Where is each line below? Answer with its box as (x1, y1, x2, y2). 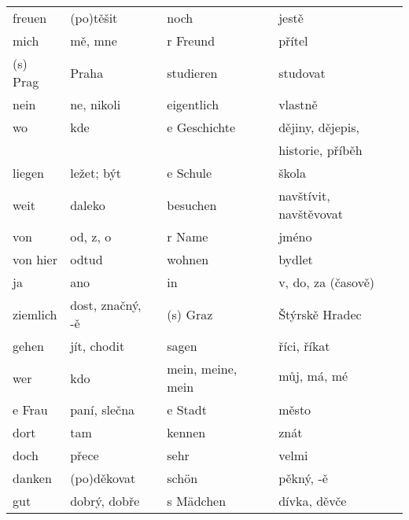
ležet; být (70, 164, 122, 182)
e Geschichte (167, 118, 236, 136)
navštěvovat (278, 205, 344, 223)
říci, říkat (278, 337, 330, 355)
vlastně (278, 95, 318, 113)
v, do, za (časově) (278, 273, 374, 291)
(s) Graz (167, 304, 213, 323)
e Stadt (167, 400, 207, 419)
